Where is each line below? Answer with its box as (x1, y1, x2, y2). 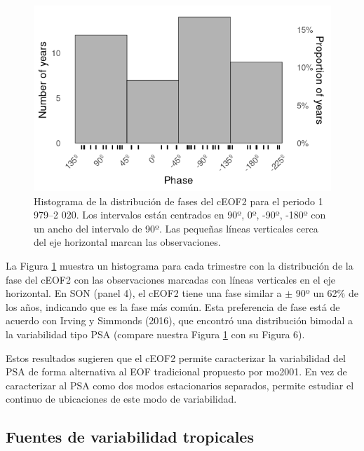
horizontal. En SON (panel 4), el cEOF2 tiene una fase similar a (6, 286, 282, 300)
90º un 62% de (295, 286, 358, 300)
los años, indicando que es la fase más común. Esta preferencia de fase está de (6, 299, 340, 314)
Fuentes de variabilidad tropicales (6, 426, 254, 447)
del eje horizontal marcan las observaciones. (34, 235, 221, 249)
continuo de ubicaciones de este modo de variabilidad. (6, 391, 237, 406)
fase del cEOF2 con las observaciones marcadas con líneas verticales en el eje (6, 272, 335, 286)
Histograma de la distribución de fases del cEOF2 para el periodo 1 (34, 193, 323, 208)
